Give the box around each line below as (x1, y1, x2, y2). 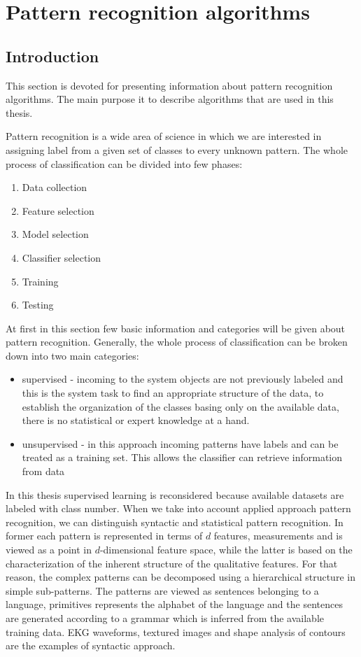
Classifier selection (22, 250, 101, 264)
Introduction (6, 45, 99, 66)
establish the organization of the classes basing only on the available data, (22, 399, 339, 414)
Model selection (22, 227, 89, 241)
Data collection (22, 180, 87, 195)
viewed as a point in (6, 542, 92, 557)
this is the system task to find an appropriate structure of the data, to (22, 386, 324, 400)
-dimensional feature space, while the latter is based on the (99, 542, 353, 557)
